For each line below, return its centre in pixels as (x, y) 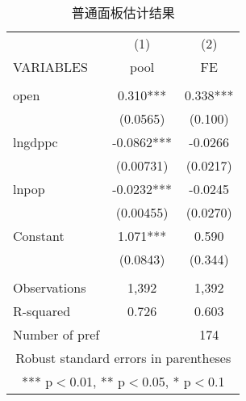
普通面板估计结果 (123, 13)
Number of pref (56, 334)
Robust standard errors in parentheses (123, 358)
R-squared (42, 311)
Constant (39, 236)
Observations (50, 287)
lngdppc (35, 142)
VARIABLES (50, 67)
